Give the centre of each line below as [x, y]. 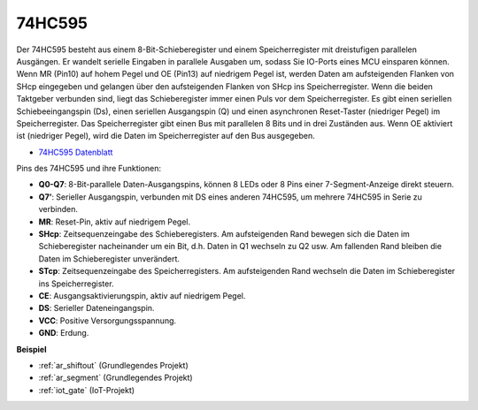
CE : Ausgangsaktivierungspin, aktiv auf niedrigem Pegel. [142, 295]
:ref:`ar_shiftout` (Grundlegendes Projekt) [114, 365]
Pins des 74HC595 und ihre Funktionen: [89, 169]
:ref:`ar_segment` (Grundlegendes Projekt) [116, 378]
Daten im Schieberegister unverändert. [109, 258]
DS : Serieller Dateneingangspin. [96, 308]
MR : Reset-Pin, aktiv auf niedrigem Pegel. [114, 222]
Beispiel [31, 349]
